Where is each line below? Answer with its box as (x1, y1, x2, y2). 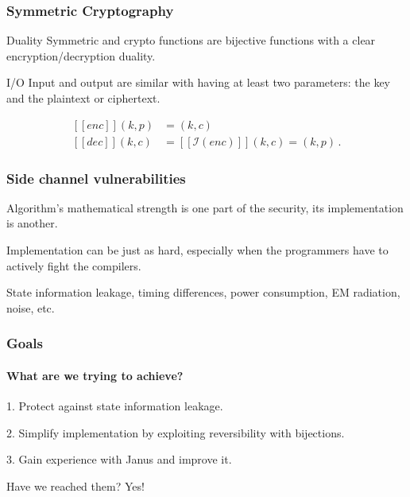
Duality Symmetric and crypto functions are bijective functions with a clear (6, 32, 376, 49)
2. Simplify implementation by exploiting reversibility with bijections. (6, 424, 345, 441)
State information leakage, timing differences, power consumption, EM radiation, (6, 284, 400, 301)
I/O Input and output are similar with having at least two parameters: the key (6, 74, 391, 91)
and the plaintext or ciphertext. (6, 90, 161, 106)
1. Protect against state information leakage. (6, 398, 223, 414)
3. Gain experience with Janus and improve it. (6, 451, 232, 468)
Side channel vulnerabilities (6, 168, 186, 188)
